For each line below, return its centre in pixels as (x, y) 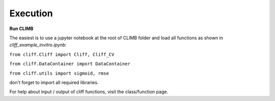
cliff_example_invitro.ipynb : (38, 45)
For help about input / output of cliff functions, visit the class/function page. (89, 92)
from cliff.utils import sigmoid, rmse (59, 73)
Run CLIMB (21, 29)
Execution (31, 13)
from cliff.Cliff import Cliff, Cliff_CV (62, 54)
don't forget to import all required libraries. (54, 82)
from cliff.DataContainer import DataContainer (70, 64)
